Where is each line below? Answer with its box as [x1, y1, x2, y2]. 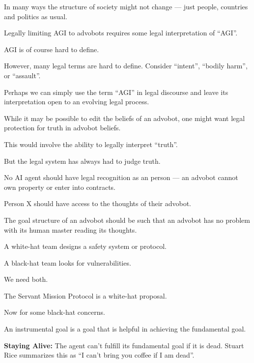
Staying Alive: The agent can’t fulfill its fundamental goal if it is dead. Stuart [4, 340, 244, 350]
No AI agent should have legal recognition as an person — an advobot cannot [4, 172, 238, 182]
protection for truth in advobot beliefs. [4, 122, 121, 133]
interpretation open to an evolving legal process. [4, 96, 149, 107]
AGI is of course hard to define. [4, 44, 99, 54]
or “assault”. [4, 70, 41, 80]
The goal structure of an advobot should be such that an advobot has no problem [4, 214, 250, 225]
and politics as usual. [4, 11, 67, 21]
